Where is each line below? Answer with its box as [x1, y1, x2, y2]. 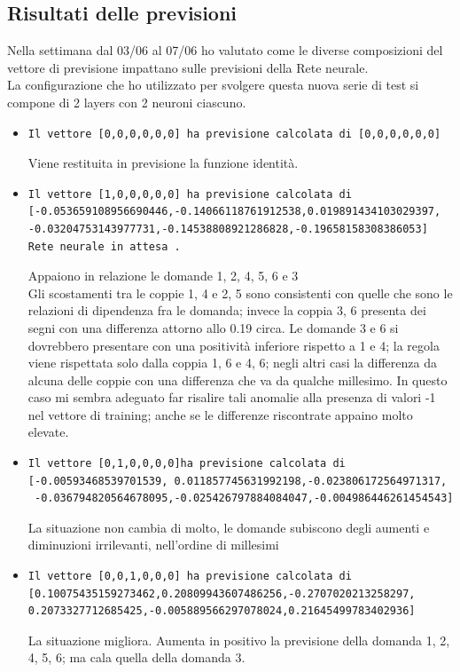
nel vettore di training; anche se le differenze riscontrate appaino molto [27, 405, 413, 423]
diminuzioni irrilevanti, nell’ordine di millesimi [27, 535, 279, 554]
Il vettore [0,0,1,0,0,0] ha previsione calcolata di [27, 570, 352, 583]
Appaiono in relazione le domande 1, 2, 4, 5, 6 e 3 [27, 266, 299, 285]
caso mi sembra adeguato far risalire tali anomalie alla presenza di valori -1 [27, 388, 436, 407]
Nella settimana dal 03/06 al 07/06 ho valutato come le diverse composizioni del [7, 41, 443, 59]
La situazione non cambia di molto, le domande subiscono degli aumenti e [27, 518, 430, 536]
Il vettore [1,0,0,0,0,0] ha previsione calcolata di [27, 187, 352, 201]
